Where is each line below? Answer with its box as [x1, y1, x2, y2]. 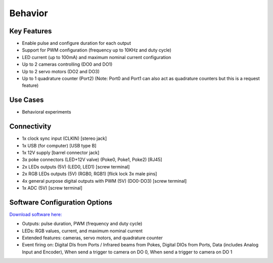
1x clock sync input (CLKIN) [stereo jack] [22, 135, 107, 141]
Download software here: [9, 211, 62, 217]
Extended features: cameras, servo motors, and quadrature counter [22, 235, 163, 241]
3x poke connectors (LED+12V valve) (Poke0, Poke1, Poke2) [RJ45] [22, 156, 162, 163]
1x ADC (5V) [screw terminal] [22, 185, 83, 191]
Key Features [9, 27, 52, 35]
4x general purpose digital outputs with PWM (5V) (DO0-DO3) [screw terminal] [22, 178, 187, 184]
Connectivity [9, 122, 52, 131]
